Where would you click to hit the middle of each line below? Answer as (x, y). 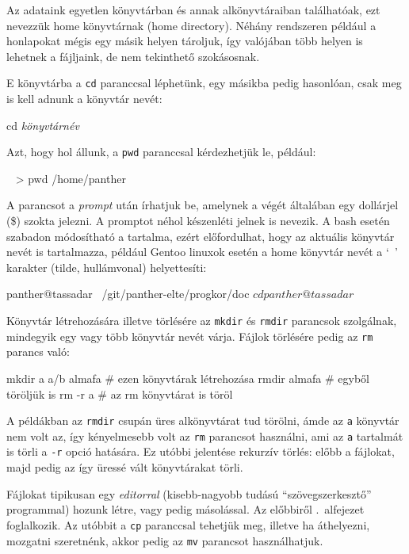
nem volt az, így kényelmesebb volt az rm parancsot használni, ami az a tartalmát (205, 436)
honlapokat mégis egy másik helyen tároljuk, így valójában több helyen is (185, 41)
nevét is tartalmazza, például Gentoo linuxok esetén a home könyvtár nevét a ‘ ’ (202, 252)
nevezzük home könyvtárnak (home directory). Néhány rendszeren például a (191, 25)
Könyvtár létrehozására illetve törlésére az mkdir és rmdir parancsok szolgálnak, (202, 321)
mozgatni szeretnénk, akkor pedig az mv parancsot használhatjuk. (165, 540)
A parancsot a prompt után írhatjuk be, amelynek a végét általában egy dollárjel (203, 205)
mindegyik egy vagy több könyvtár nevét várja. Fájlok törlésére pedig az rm (190, 336)
